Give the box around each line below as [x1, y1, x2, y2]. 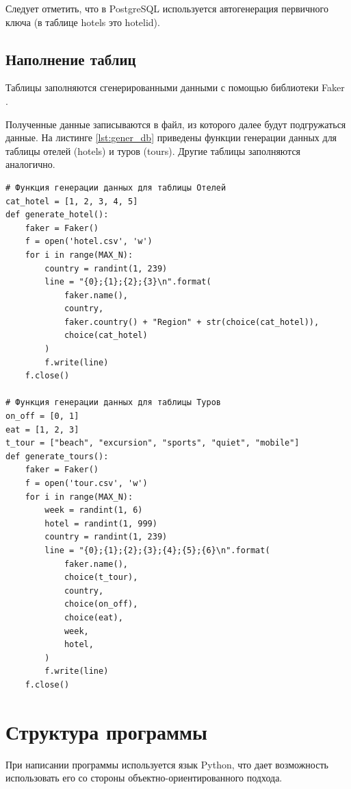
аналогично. [5, 157, 55, 171]
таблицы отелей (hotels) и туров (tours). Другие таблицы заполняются [5, 143, 301, 158]
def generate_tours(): [5, 451, 109, 461]
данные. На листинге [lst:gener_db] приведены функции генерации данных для [5, 130, 337, 145]
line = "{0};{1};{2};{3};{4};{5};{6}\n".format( [44, 545, 270, 555]
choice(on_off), [64, 599, 138, 609]
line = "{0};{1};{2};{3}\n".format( [44, 277, 211, 287]
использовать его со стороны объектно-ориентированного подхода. [5, 770, 283, 785]
